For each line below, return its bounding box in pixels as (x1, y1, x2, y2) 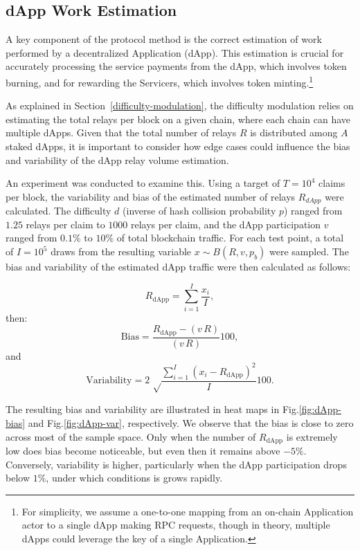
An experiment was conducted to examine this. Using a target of (6, 176, 280, 190)
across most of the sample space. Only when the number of (6, 429, 256, 443)
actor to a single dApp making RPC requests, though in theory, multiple (21, 517, 330, 532)
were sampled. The (269, 244, 349, 259)
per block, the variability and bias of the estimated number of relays (6, 189, 296, 203)
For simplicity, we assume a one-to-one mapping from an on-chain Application (21, 504, 354, 518)
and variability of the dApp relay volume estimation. (6, 152, 229, 167)
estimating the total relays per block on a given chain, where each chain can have (6, 111, 351, 126)
